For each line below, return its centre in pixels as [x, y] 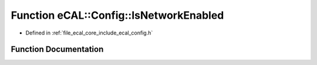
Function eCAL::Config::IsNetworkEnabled [117, 15]
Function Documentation [57, 49]
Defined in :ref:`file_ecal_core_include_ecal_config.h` [89, 33]
